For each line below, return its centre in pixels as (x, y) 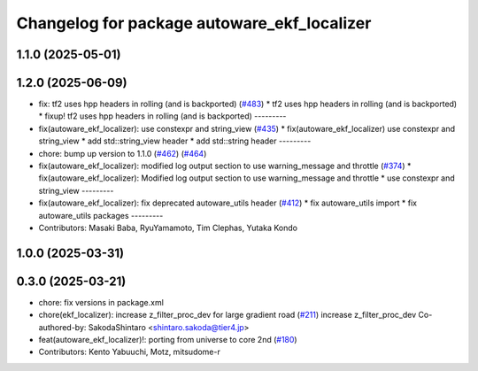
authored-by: (62, 327)
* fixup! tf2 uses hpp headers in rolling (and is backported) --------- (162, 116)
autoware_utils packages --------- (101, 215)
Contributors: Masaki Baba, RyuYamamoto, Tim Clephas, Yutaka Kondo (168, 228)
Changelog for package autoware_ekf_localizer (194, 23)
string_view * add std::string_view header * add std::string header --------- (175, 141)
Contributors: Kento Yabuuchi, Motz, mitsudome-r (129, 352)
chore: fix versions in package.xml (101, 302)
